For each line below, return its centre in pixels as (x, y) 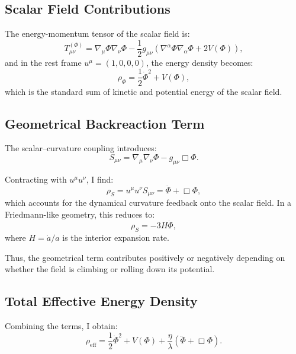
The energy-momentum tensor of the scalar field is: (97, 34)
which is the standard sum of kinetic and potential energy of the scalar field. (144, 91)
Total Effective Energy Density (101, 301)
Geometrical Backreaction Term (105, 123)
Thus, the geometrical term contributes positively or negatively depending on (145, 257)
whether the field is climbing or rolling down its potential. (110, 269)
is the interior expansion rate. (116, 237)
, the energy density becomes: (200, 62)
